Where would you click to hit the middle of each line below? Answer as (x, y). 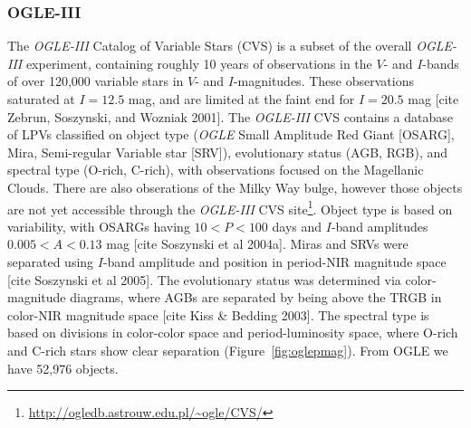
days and (297, 226)
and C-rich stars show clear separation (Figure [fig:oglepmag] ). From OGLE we (228, 350)
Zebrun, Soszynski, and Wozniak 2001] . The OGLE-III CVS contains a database (230, 116)
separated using (51, 262)
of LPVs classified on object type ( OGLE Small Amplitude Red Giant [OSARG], (231, 134)
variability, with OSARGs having (99, 226)
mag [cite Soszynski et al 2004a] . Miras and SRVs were (257, 244)
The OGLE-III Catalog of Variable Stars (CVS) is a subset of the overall (210, 46)
